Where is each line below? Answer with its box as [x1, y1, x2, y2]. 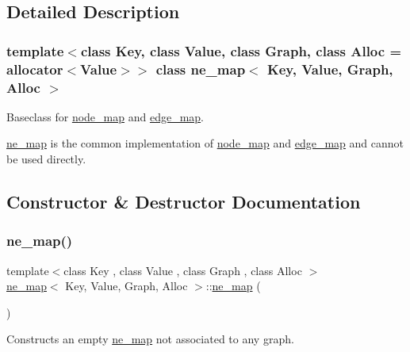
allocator [6, 59, 63, 78]
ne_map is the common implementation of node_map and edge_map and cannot [6, 135, 404, 151]
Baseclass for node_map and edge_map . [6, 108, 204, 124]
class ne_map [155, 59, 246, 78]
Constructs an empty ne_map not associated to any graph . [6, 331, 294, 347]
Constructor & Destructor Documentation [6, 189, 361, 214]
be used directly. [6, 151, 86, 167]
